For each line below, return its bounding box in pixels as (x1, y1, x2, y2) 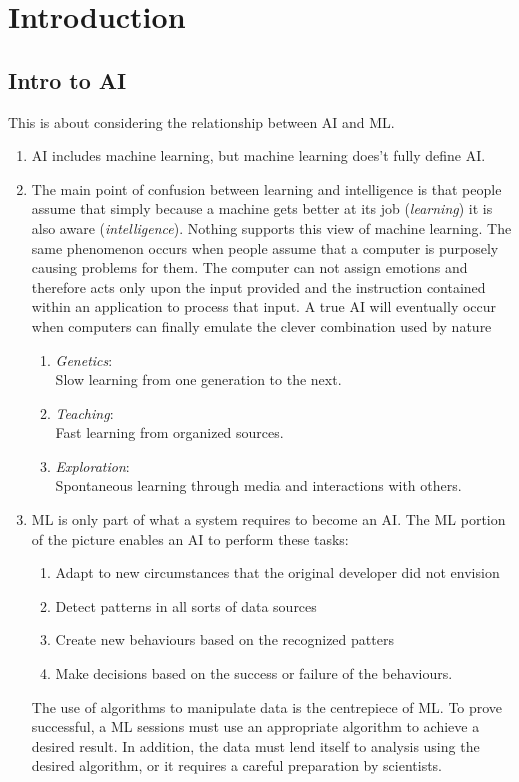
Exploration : (55, 455, 130, 476)
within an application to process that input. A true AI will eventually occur (31, 296, 497, 317)
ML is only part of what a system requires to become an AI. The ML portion (31, 509, 506, 530)
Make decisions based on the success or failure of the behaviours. (55, 663, 453, 684)
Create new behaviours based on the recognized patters (55, 629, 394, 650)
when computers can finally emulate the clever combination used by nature (31, 315, 492, 336)
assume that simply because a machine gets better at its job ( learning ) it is (31, 198, 493, 219)
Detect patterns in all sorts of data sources (55, 595, 317, 616)
